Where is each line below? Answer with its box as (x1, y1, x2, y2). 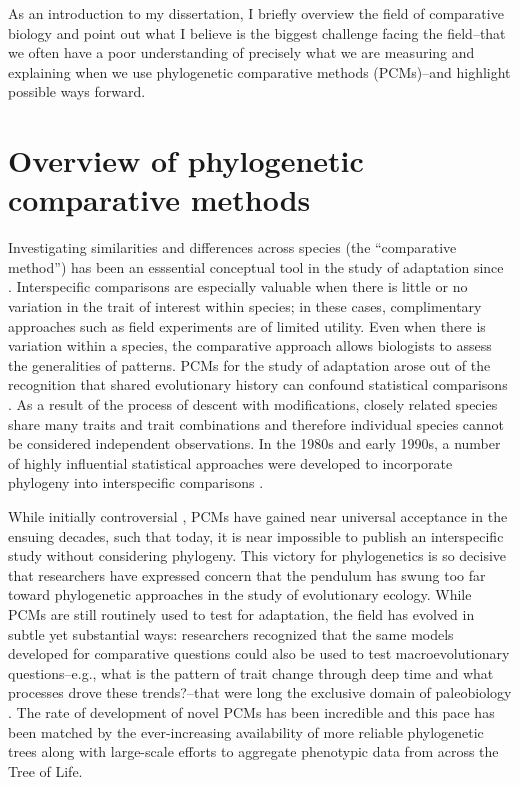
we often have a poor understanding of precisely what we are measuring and (8, 42, 475, 63)
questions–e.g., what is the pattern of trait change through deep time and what (8, 662, 494, 683)
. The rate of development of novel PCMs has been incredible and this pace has (8, 701, 495, 722)
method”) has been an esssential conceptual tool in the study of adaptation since (8, 256, 504, 277)
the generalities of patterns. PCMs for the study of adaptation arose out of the (8, 354, 491, 375)
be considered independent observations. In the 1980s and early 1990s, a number (8, 433, 501, 454)
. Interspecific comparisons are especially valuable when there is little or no (8, 276, 468, 297)
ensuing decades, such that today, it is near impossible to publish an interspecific (8, 525, 504, 546)
